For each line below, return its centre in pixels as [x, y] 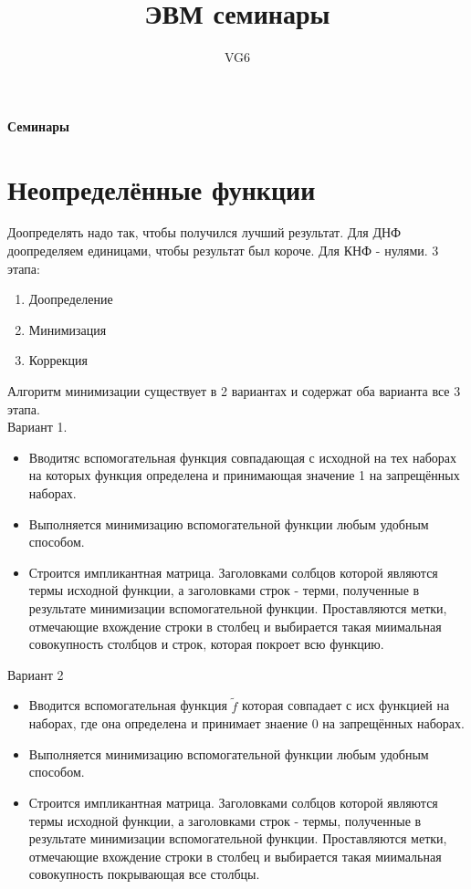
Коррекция [58, 360]
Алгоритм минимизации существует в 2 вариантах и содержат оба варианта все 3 [234, 391]
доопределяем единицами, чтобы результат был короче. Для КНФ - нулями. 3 [223, 251]
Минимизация [68, 329]
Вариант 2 [36, 674]
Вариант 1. [37, 427]
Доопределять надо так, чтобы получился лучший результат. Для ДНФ [204, 232]
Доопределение [71, 299]
